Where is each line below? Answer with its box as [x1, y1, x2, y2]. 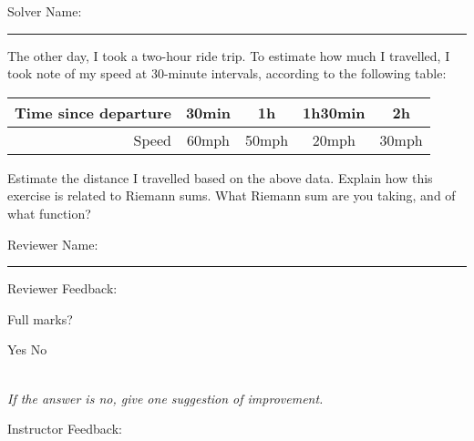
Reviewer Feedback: [7, 279, 118, 298]
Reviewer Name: [7, 234, 98, 253]
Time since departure [15, 101, 171, 123]
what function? [7, 203, 91, 222]
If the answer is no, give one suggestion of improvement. [7, 388, 324, 407]
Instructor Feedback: [7, 419, 122, 438]
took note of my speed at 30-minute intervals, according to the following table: [7, 64, 447, 83]
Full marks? [7, 309, 73, 328]
